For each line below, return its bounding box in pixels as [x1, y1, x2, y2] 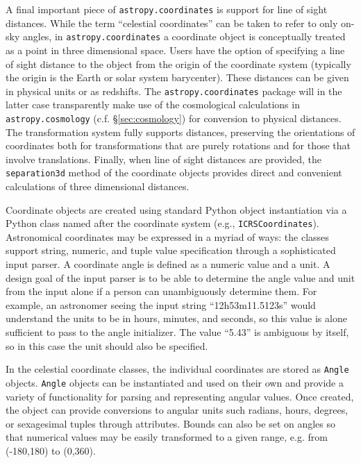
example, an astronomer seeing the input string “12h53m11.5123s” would [6, 297, 316, 312]
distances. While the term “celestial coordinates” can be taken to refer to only [6, 15, 338, 30]
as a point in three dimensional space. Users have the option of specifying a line [6, 42, 345, 57]
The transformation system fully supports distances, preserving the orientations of [6, 124, 355, 139]
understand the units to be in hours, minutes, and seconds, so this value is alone [6, 311, 347, 326]
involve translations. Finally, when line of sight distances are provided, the [6, 151, 321, 166]
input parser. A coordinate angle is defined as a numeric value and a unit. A [6, 257, 330, 271]
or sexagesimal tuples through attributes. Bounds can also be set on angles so [6, 416, 336, 430]
